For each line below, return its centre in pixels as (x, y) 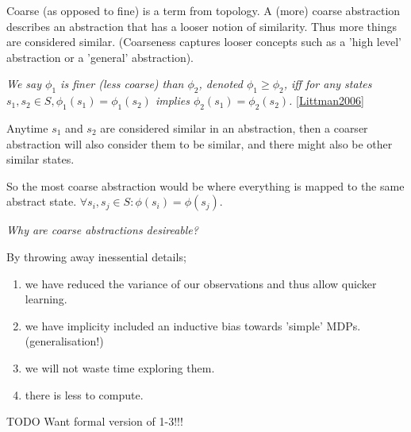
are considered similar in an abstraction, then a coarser (234, 127)
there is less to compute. (84, 394)
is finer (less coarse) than (122, 84)
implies (172, 100)
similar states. (40, 159)
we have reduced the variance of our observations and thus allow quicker (201, 283)
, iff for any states (328, 84)
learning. (46, 299)
